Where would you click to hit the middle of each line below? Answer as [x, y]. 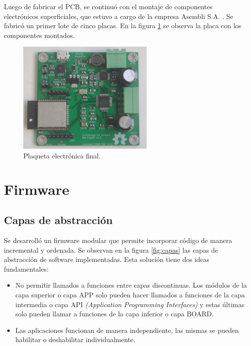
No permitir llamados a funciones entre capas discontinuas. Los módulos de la [131, 285]
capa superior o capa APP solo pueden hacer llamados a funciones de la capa [130, 295]
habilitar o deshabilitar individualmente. [75, 339]
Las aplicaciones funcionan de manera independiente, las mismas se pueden [127, 330]
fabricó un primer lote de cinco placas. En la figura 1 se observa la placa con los [123, 26]
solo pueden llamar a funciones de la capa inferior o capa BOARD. [115, 314]
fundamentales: [26, 268]
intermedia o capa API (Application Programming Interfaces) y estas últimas [130, 304]
